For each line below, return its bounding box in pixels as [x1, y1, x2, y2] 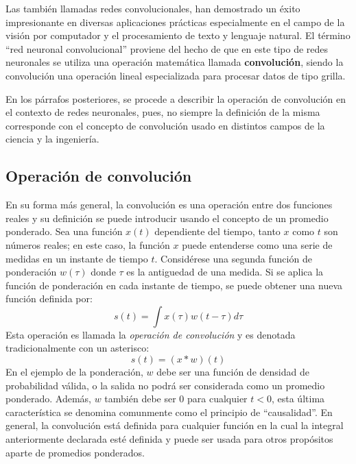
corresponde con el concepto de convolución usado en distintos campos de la [5, 118, 325, 132]
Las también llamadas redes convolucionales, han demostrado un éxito [5, 1, 300, 15]
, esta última [271, 391, 325, 406]
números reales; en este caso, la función [5, 237, 170, 252]
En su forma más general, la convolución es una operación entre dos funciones [5, 197, 333, 212]
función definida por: [5, 291, 93, 306]
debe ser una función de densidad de [156, 365, 309, 379]
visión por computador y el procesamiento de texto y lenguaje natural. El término [5, 28, 351, 42]
